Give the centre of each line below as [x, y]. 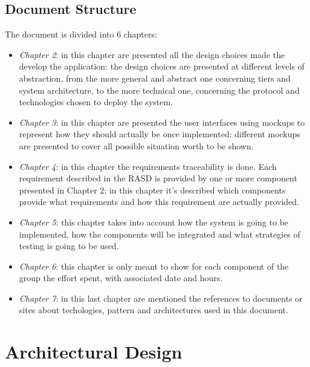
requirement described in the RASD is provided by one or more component [158, 178]
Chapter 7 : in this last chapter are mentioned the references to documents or [161, 298]
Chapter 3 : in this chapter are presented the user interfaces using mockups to [162, 122]
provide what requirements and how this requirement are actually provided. [159, 202]
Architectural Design [94, 352]
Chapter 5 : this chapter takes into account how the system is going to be [154, 222]
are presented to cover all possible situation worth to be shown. [136, 145]
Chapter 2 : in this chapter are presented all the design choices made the [152, 54]
